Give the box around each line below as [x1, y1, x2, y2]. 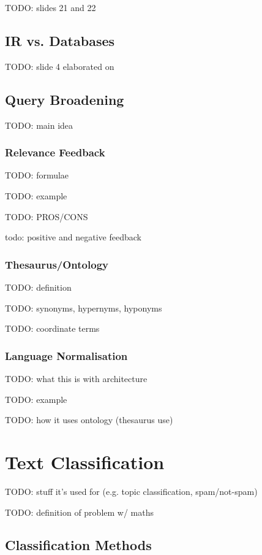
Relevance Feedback [5, 145, 105, 160]
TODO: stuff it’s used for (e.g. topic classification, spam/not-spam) [5, 484, 258, 497]
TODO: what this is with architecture [5, 372, 148, 385]
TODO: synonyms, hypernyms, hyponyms [5, 301, 162, 314]
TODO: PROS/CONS [5, 210, 88, 223]
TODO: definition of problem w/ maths [5, 505, 154, 518]
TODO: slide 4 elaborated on [5, 59, 114, 72]
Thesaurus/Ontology [5, 256, 108, 272]
